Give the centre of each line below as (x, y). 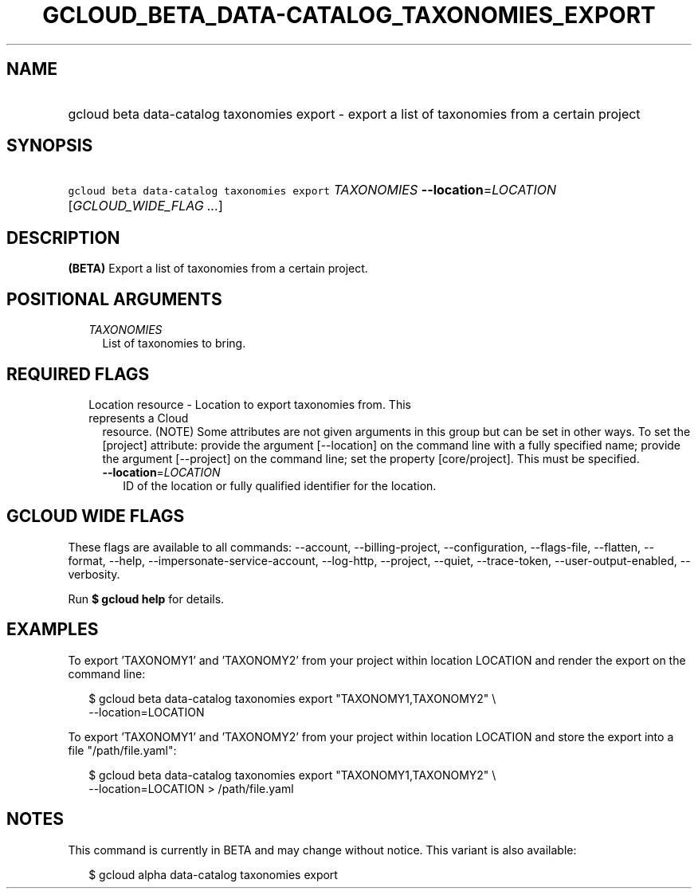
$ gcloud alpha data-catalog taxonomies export (213, 874)
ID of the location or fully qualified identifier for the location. (280, 485)
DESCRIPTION (63, 237)
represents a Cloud (139, 418)
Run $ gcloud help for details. (146, 599)
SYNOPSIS (50, 146)
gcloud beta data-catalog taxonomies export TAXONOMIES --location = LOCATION (312, 190)
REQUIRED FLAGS (78, 374)
